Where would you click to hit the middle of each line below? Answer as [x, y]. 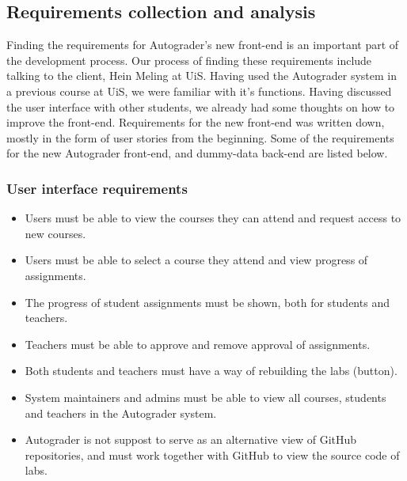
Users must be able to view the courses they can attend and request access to [213, 218]
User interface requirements [97, 188]
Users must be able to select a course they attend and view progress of [196, 260]
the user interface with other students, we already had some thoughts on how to [201, 106]
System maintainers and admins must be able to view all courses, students [205, 397]
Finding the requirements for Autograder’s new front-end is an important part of [203, 45]
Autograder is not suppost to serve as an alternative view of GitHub [191, 439]
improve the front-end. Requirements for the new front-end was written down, [196, 122]
